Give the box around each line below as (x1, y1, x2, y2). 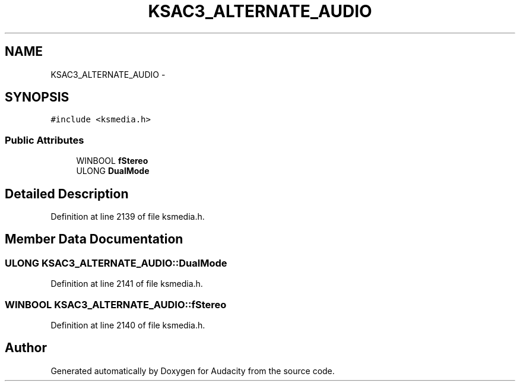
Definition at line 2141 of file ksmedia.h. (50, 279, 203, 289)
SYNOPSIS (5, 90, 69, 105)
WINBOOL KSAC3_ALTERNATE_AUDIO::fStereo (5, 298, 227, 311)
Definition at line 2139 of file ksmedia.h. (50, 211, 205, 222)
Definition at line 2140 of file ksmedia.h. (50, 320, 205, 330)
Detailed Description (5, 186, 129, 201)
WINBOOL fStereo (76, 156, 148, 166)
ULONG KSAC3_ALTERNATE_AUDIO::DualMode (5, 257, 227, 269)
